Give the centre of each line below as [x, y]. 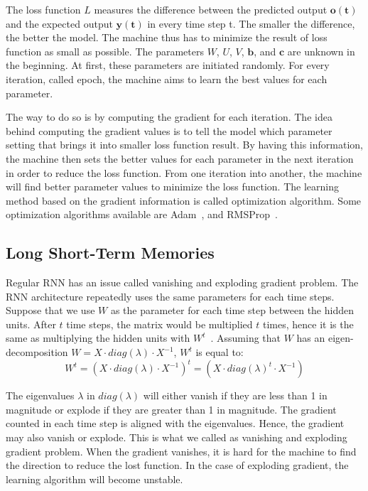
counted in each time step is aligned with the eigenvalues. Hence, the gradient [175, 423]
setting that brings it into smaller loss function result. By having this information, [184, 145]
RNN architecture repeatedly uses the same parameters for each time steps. [170, 296]
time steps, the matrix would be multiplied [159, 324]
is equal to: [220, 352]
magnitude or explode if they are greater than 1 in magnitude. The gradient [171, 409]
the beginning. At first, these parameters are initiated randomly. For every [168, 65]
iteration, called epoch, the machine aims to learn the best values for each [167, 79]
